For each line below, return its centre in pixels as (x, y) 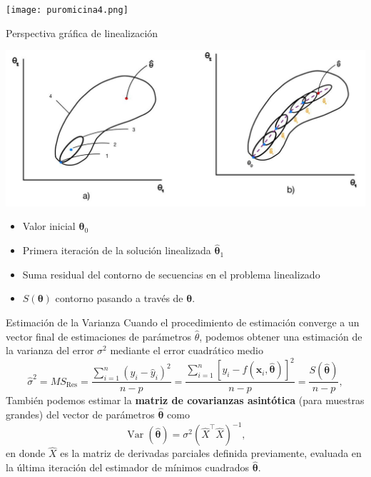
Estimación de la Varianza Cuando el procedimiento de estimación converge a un (183, 322)
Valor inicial (49, 226)
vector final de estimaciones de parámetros (99, 336)
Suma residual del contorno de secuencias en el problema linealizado (171, 274)
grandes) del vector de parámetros (80, 415)
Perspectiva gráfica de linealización (82, 32)
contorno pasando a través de (119, 298)
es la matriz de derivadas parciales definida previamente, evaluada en (211, 453)
